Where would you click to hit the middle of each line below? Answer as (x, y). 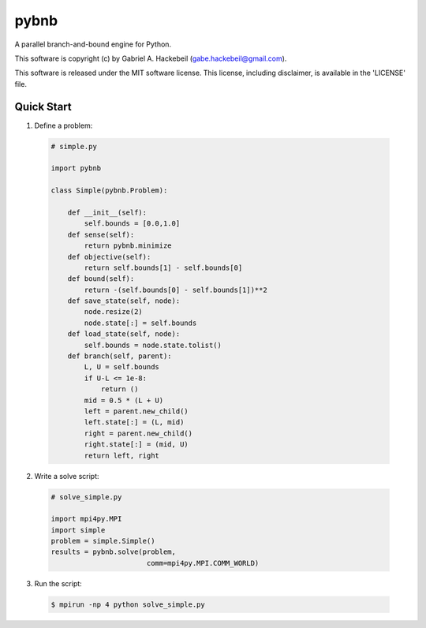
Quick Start (43, 107)
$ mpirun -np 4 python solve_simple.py (128, 604)
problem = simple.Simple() (103, 541)
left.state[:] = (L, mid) (134, 422)
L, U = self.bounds (121, 367)
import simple (78, 530)
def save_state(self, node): (124, 301)
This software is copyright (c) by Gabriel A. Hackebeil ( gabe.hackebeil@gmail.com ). (151, 58)
